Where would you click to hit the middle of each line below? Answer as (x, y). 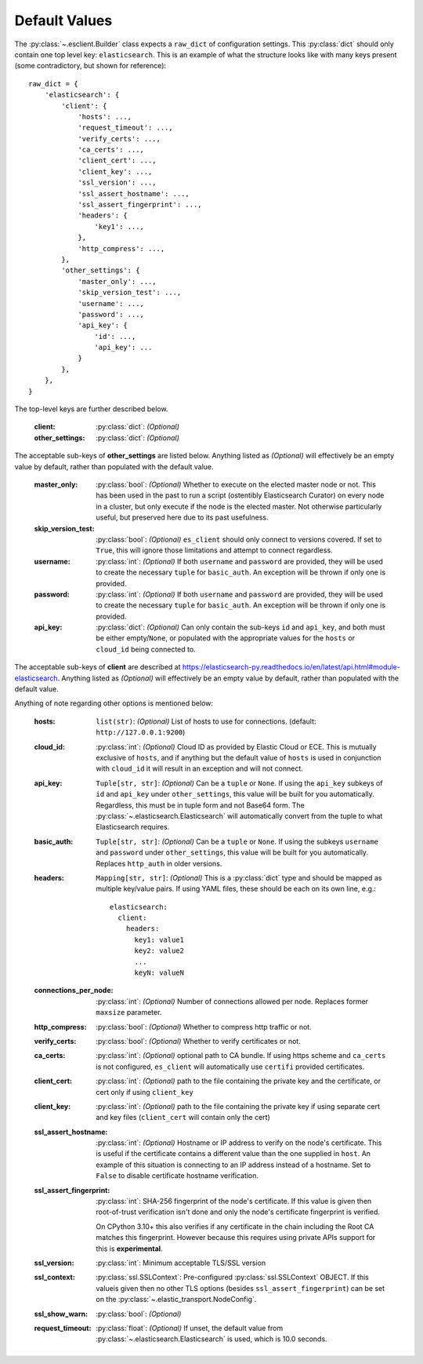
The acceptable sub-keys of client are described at (98, 667)
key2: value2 (159, 951)
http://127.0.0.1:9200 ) (141, 732)
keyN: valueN (159, 973)
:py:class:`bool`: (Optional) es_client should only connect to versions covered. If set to (239, 539)
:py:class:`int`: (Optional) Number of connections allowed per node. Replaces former (232, 1001)
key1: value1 (159, 939)
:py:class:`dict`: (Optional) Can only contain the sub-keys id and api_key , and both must (240, 627)
